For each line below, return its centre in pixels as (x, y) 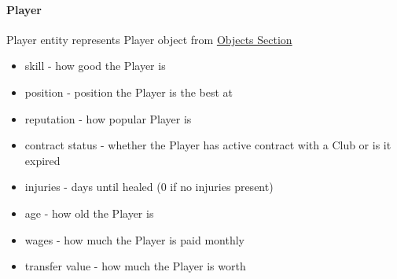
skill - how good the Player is (95, 66)
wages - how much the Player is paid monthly (134, 239)
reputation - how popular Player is (108, 118)
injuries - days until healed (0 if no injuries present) (149, 187)
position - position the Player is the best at (129, 92)
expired (42, 160)
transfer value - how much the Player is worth (135, 266)
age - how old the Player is (89, 213)
